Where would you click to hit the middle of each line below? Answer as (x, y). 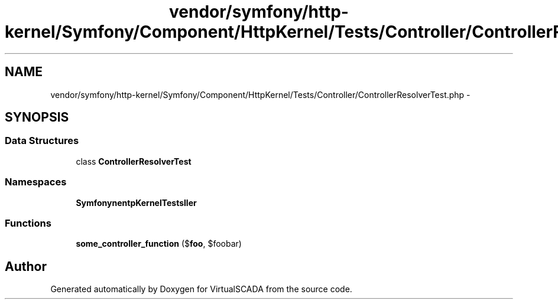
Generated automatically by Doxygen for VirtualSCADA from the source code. (201, 289)
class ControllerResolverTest (134, 161)
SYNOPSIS (37, 117)
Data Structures (42, 141)
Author (26, 266)
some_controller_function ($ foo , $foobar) (159, 244)
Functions (28, 223)
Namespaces (36, 182)
